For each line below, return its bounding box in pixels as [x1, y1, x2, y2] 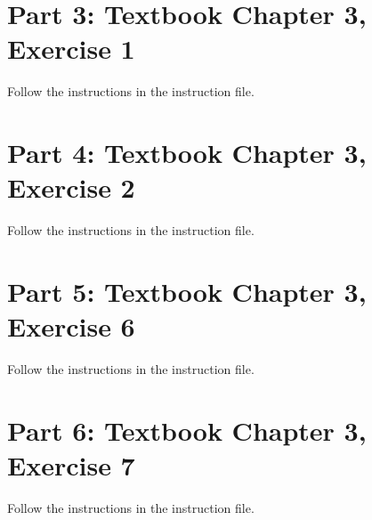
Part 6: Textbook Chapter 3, [7, 411, 367, 448]
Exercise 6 [7, 308, 135, 345]
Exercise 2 [7, 169, 135, 206]
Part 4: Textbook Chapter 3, [7, 134, 367, 171]
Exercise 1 [7, 30, 135, 67]
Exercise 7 [7, 447, 135, 483]
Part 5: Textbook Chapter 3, [7, 273, 367, 309]
